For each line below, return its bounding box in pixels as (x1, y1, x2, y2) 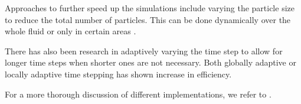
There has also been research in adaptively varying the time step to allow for (5, 44, 283, 57)
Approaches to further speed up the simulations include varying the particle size (5, 2, 295, 14)
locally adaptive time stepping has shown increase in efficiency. (5, 67, 232, 80)
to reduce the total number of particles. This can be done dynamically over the (5, 13, 291, 25)
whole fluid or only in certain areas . (5, 25, 136, 37)
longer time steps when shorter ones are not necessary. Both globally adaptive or (5, 56, 296, 69)
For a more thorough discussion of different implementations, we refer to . (5, 87, 271, 100)
